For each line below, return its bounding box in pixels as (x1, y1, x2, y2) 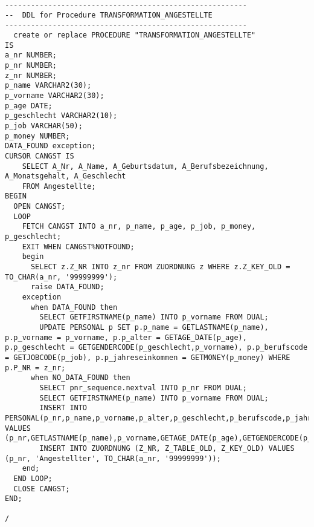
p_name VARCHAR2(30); (5, 81, 92, 90)
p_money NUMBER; (5, 131, 70, 140)
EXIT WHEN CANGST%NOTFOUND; (22, 242, 135, 251)
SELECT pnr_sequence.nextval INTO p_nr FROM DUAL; (39, 383, 247, 392)
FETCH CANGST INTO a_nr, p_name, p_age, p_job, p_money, (22, 222, 256, 231)
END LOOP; (13, 474, 53, 483)
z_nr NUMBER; (5, 71, 57, 80)
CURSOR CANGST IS (5, 151, 74, 160)
